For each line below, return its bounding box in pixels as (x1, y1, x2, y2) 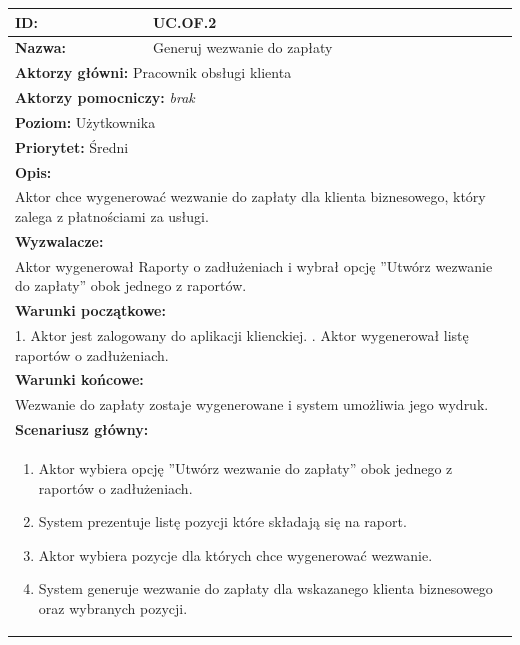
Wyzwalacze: (15, 230, 104, 251)
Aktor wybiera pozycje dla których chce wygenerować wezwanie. (38, 544, 433, 565)
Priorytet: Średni (15, 136, 129, 157)
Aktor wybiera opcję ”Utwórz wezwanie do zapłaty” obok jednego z (38, 457, 453, 478)
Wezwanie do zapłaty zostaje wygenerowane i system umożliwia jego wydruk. (15, 394, 489, 415)
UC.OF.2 (152, 11, 217, 32)
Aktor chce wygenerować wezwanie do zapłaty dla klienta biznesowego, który (15, 186, 486, 207)
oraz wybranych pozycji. (38, 597, 188, 618)
